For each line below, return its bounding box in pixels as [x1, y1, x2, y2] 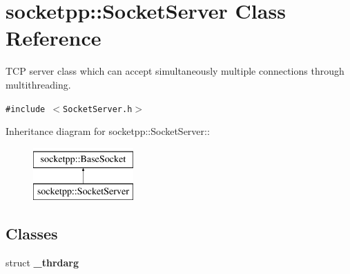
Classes [6, 223, 58, 244]
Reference [6, 24, 101, 52]
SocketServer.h [63, 104, 133, 114]
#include [6, 104, 46, 114]
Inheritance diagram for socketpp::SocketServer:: [6, 124, 210, 138]
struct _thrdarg [6, 255, 79, 270]
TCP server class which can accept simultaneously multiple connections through [6, 64, 344, 78]
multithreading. [6, 77, 71, 91]
